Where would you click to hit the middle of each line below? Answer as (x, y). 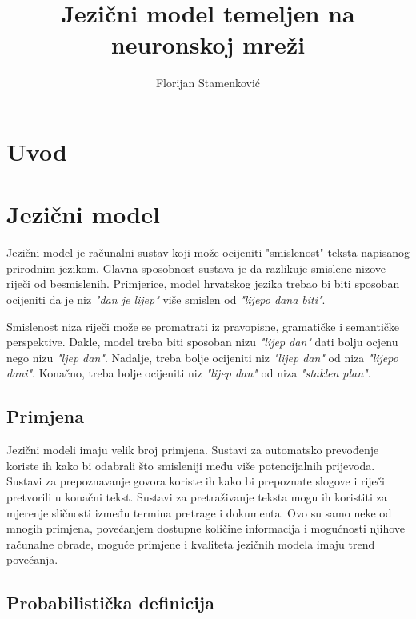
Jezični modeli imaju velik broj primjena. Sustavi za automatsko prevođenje (193, 450)
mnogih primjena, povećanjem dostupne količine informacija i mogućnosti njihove (206, 528)
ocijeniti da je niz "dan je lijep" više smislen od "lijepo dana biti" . (166, 299)
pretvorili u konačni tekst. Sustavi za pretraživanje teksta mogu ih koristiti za (197, 496)
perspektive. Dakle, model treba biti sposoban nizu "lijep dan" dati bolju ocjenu (202, 342)
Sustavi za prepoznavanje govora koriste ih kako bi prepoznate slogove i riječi (196, 481)
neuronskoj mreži (208, 44)
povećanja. (32, 559)
